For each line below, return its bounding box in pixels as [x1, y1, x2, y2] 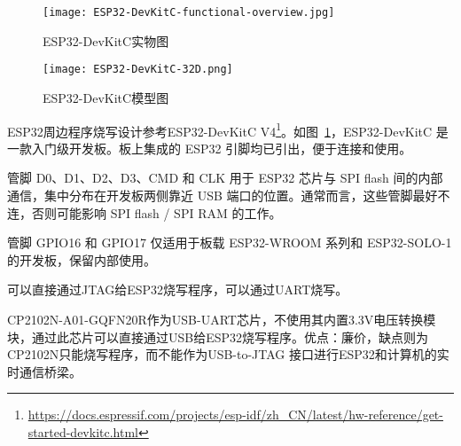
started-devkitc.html [27, 422, 138, 441]
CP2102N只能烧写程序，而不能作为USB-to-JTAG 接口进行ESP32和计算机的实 [7, 345, 449, 364]
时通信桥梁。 [7, 362, 82, 380]
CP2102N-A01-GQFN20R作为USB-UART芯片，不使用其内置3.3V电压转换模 [7, 309, 436, 328]
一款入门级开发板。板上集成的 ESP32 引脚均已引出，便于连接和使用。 [7, 138, 412, 157]
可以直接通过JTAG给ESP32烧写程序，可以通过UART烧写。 [7, 280, 348, 299]
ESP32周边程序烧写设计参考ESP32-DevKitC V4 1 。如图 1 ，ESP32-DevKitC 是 [7, 119, 449, 140]
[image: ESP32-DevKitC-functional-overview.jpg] [43, 6, 335, 19]
